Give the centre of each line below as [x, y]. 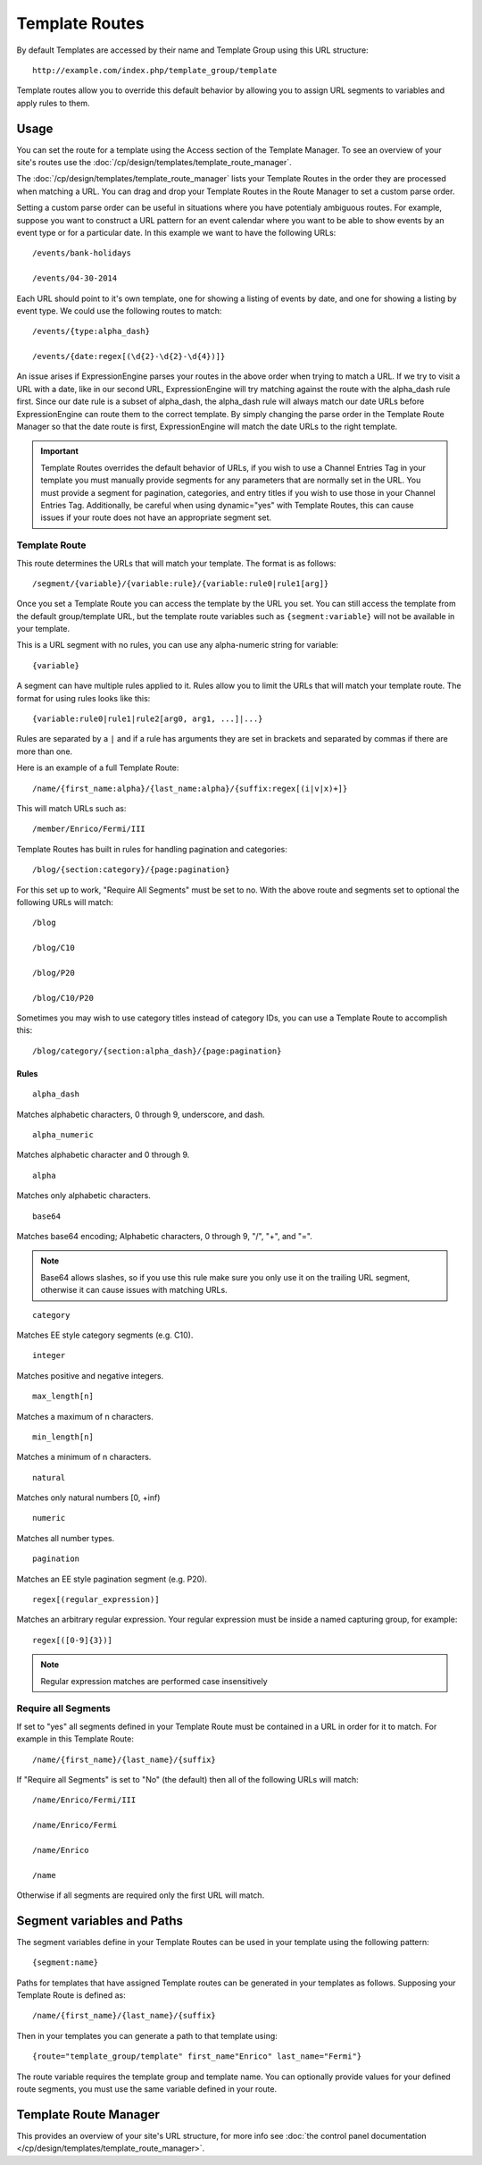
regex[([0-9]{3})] [73, 1640]
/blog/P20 [54, 973]
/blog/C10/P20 [63, 998]
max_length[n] [63, 1397]
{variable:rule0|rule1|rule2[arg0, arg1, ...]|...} [148, 719]
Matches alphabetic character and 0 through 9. [103, 1155]
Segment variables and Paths [100, 1921]
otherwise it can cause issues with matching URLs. [134, 1290]
